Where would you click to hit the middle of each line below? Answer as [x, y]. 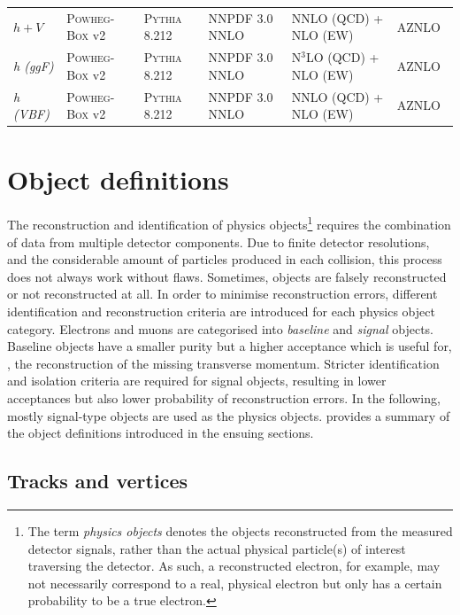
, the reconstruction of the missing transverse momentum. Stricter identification [223, 363]
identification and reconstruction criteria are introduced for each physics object [221, 311]
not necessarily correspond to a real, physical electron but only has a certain [235, 583]
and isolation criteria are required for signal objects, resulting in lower [197, 381]
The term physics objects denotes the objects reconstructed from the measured [240, 531]
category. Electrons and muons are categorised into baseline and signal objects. [220, 328]
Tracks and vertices [97, 481]
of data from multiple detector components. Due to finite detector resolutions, [218, 241]
